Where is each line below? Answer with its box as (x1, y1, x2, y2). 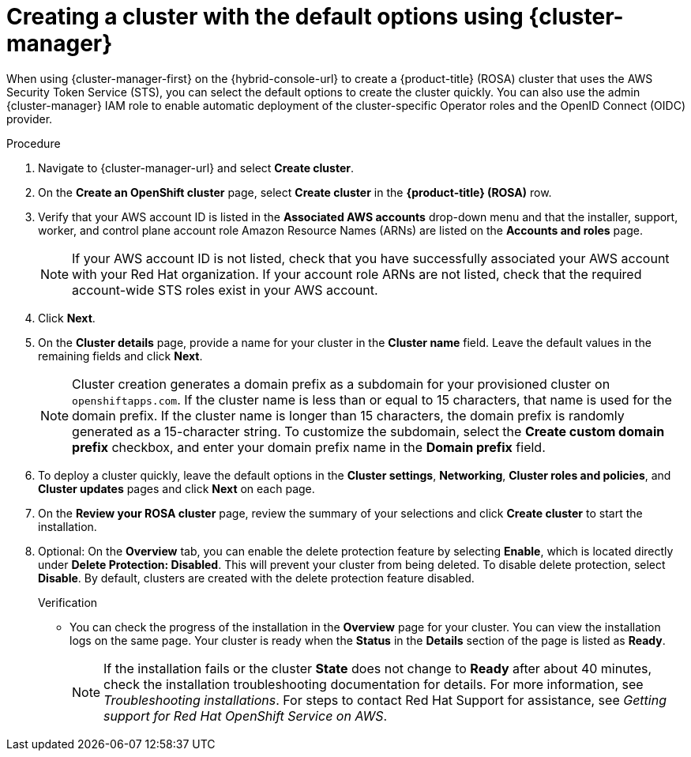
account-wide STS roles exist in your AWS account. (72, 281, 378, 298)
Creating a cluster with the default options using (6, 3, 524, 30)
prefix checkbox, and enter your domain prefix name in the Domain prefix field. (72, 439, 546, 455)
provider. (6, 111, 53, 126)
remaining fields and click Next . (38, 348, 203, 363)
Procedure (6, 136, 61, 150)
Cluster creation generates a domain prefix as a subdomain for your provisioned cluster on (72, 375, 610, 392)
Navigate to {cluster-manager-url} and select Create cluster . (38, 160, 354, 175)
